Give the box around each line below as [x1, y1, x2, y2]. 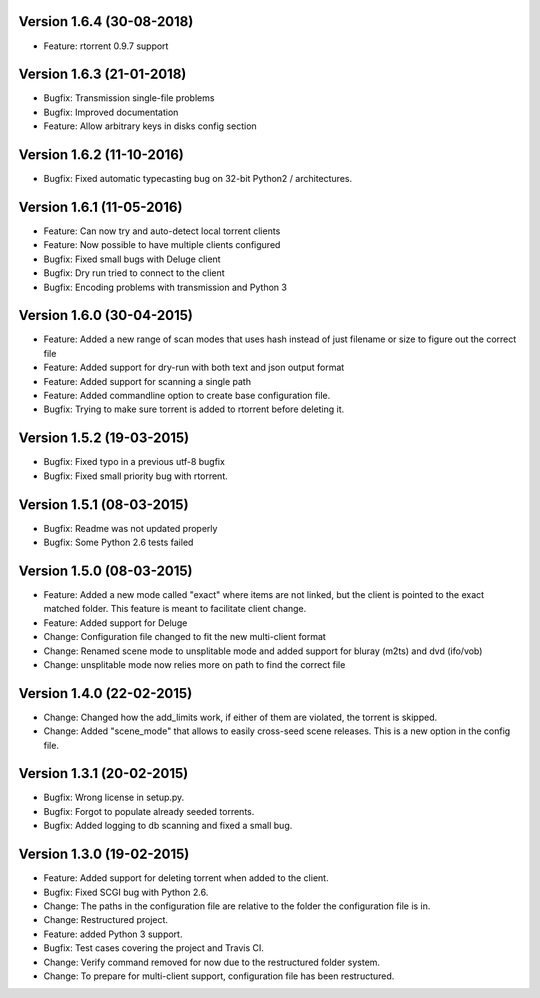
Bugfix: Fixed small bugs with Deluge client [43, 253, 221, 265]
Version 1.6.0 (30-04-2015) [18, 307, 194, 324]
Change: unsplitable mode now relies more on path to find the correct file [43, 658, 346, 670]
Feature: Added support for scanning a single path [43, 375, 252, 387]
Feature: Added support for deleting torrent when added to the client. [43, 872, 329, 884]
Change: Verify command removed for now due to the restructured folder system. [43, 956, 380, 968]
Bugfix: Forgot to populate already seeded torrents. [43, 805, 255, 817]
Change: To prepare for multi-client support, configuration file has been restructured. [43, 970, 395, 982]
